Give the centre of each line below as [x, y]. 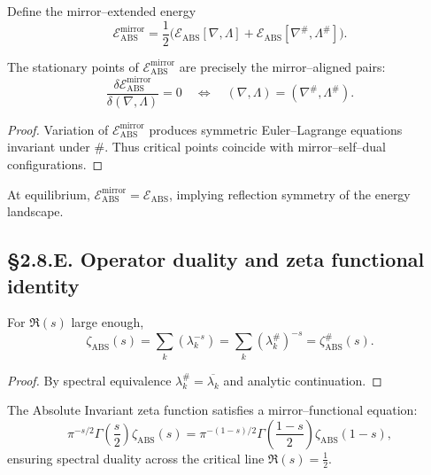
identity [43, 285]
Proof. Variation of [58, 129]
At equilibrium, [49, 194]
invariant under [49, 147]
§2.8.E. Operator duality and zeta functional [216, 259]
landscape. [35, 211]
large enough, [108, 322]
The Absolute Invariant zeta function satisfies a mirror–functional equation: [212, 410]
